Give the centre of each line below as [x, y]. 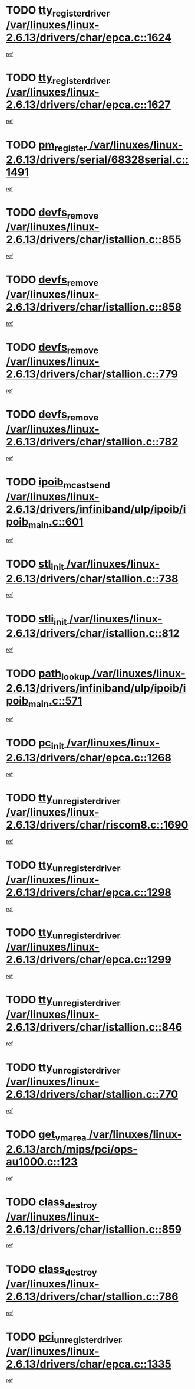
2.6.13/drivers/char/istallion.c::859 [94, 1229]
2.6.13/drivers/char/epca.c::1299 [89, 960]
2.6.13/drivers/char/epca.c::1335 [89, 1364]
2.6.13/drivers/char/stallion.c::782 [92, 441]
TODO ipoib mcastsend [58, 483]
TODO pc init [35, 744]
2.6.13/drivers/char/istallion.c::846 [94, 1027]
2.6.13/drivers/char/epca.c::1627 [88, 105]
